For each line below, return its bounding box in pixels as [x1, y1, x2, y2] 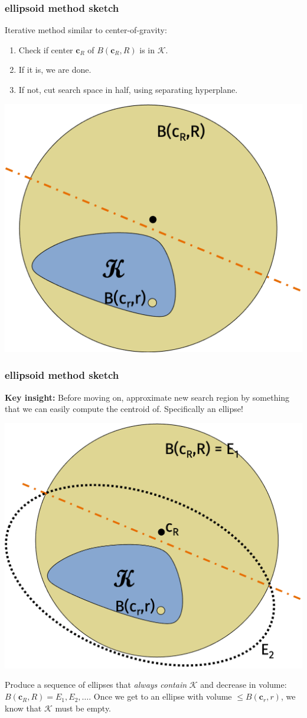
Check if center [18, 43, 73, 56]
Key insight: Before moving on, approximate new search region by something [5, 391, 290, 403]
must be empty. [55, 701, 111, 714]
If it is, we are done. [18, 63, 92, 76]
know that [5, 701, 42, 714]
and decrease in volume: [200, 678, 287, 691]
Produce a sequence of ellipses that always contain [5, 678, 187, 691]
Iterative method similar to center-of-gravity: [5, 24, 167, 36]
